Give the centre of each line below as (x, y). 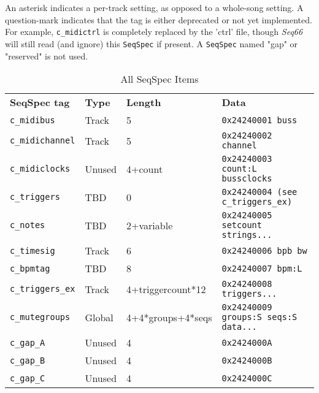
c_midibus (33, 120)
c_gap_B (28, 360)
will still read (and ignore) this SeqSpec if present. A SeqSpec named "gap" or (152, 43)
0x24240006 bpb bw (264, 250)
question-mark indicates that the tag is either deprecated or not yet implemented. (159, 19)
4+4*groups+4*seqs (169, 317)
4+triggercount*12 (166, 289)
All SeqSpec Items (159, 79)
